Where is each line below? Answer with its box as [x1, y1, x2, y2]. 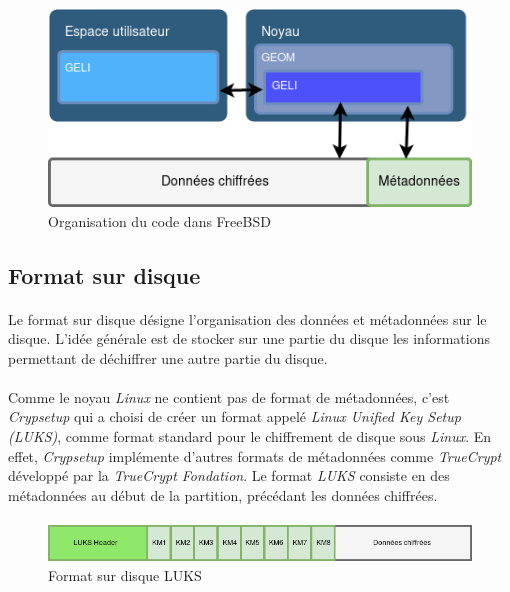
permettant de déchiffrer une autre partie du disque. [8, 347, 328, 368]
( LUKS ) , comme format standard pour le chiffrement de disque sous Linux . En [8, 426, 492, 447]
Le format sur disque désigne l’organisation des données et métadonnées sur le [8, 308, 487, 329]
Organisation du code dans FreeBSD [48, 210, 271, 231]
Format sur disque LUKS [48, 565, 202, 586]
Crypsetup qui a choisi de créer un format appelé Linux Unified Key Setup [8, 406, 461, 427]
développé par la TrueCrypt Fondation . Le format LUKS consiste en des [8, 465, 450, 486]
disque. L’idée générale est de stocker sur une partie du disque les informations [8, 328, 490, 349]
